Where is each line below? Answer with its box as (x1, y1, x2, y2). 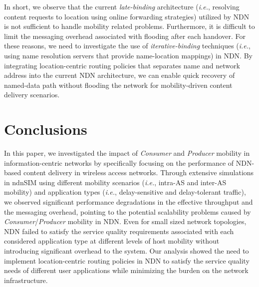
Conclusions (4, 119, 87, 139)
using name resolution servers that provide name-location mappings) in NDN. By (4, 50, 253, 60)
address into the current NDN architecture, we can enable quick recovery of (4, 70, 235, 80)
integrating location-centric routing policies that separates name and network (4, 60, 240, 70)
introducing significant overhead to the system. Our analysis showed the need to (4, 246, 249, 256)
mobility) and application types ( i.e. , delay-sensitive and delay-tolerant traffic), (4, 187, 246, 197)
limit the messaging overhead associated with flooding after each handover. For (4, 30, 246, 41)
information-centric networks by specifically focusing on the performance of (4, 157, 234, 168)
